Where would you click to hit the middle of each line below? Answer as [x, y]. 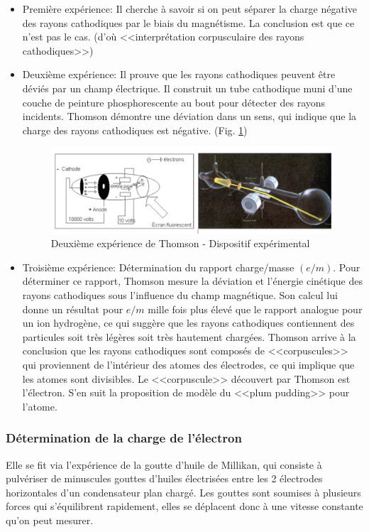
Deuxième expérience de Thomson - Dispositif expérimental [180, 243]
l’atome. [40, 406]
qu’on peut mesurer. [50, 520]
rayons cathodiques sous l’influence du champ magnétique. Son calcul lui [180, 295]
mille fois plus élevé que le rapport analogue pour [255, 309]
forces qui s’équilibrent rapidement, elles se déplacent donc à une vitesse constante [184, 506]
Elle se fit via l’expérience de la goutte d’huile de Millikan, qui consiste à [164, 464]
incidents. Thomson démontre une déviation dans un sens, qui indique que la [189, 116]
